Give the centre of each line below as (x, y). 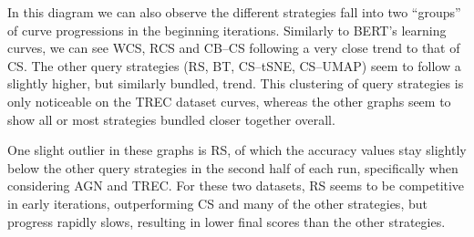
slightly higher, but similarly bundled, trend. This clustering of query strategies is (236, 83)
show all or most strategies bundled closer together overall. (171, 119)
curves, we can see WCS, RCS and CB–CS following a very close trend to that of (234, 48)
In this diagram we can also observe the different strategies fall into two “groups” (234, 12)
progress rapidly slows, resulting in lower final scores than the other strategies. (227, 221)
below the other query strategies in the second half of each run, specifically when (233, 167)
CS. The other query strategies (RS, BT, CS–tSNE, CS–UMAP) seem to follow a (234, 65)
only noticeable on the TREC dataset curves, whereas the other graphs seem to (229, 101)
